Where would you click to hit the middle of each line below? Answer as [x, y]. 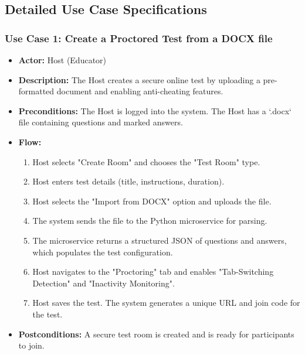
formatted [36, 91]
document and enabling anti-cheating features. [140, 91]
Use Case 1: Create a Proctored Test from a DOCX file [139, 38]
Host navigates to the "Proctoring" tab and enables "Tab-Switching [153, 272]
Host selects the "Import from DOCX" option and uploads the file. [152, 201]
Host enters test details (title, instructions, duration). [128, 181]
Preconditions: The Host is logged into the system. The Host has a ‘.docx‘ [155, 110]
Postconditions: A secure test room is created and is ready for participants [156, 334]
